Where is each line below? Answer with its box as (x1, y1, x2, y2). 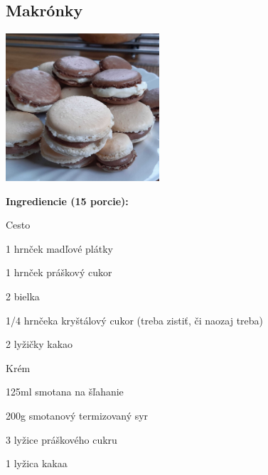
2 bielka (6, 289, 40, 304)
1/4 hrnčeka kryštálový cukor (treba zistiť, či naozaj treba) (6, 312, 264, 327)
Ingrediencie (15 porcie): (6, 193, 129, 208)
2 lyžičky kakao (6, 337, 73, 351)
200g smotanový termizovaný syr (6, 408, 149, 422)
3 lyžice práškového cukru (6, 432, 117, 447)
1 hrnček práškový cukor (6, 265, 112, 280)
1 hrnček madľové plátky (6, 241, 113, 256)
